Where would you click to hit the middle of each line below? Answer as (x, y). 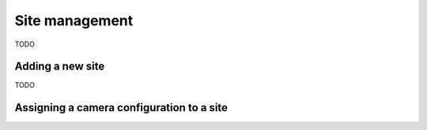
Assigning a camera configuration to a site (121, 108)
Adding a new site (60, 67)
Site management (74, 20)
